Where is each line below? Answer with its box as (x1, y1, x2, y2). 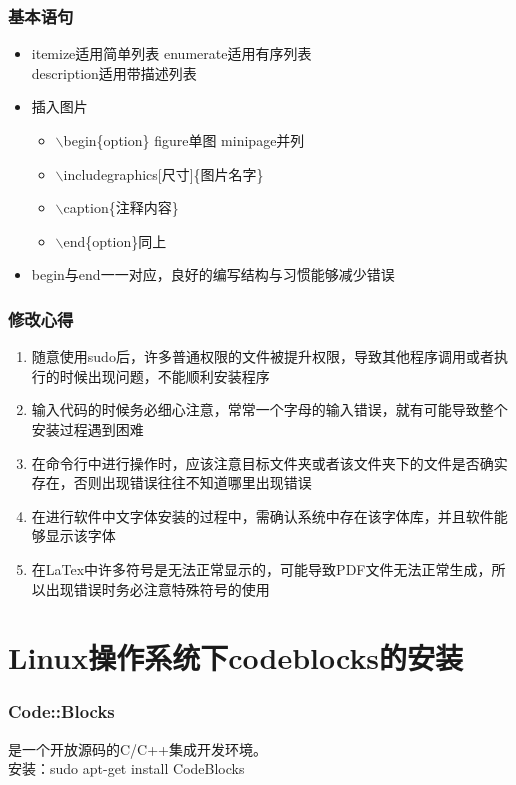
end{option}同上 (63, 230, 167, 251)
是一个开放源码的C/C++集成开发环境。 (8, 738, 267, 759)
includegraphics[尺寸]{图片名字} (63, 163, 264, 184)
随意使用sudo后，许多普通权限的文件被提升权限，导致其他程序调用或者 (31, 346, 494, 367)
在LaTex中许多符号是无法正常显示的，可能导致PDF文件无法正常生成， (31, 558, 492, 579)
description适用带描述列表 (31, 62, 197, 83)
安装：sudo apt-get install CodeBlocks (8, 758, 245, 779)
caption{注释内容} (63, 197, 179, 218)
